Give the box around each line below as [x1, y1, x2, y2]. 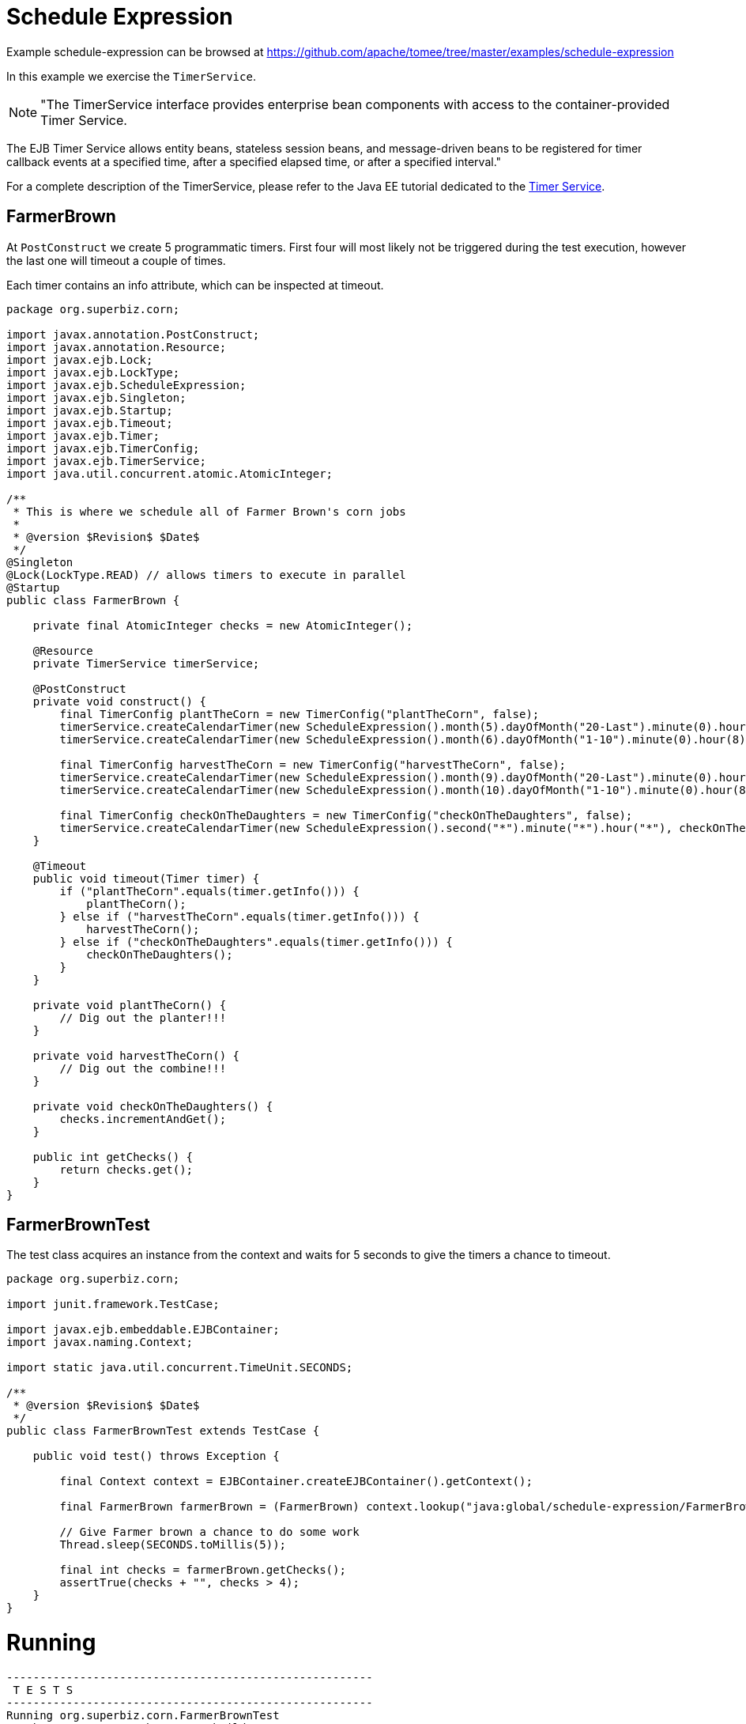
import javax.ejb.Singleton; [6, 391, 186, 404]
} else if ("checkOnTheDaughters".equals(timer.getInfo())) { [59, 935, 453, 948]
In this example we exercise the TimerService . [6, 69, 256, 83]
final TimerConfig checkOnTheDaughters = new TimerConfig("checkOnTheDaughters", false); [59, 808, 633, 822]
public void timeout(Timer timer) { [32, 871, 260, 885]
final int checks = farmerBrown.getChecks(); [59, 1563, 346, 1577]
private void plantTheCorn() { [32, 998, 227, 1011]
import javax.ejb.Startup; [6, 403, 173, 417]
